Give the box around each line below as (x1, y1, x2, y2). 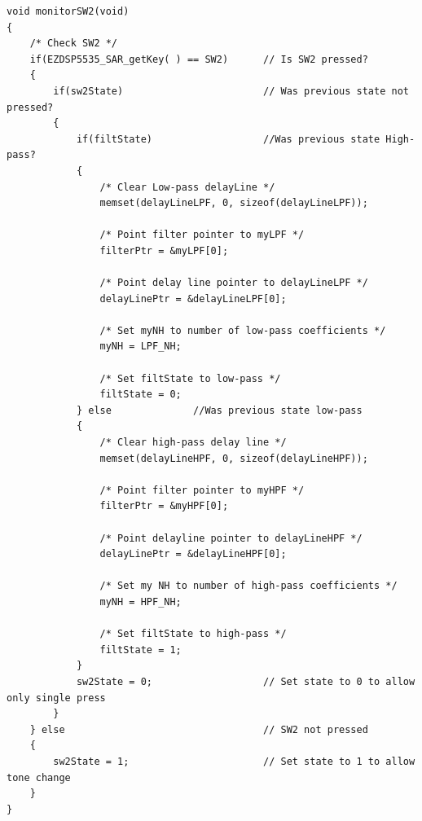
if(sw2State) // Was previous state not (53, 85, 409, 97)
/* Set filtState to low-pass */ (99, 372, 281, 384)
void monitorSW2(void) (7, 6, 130, 17)
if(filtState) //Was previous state (76, 133, 380, 145)
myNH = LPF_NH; (99, 340, 182, 353)
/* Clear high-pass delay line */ (99, 437, 287, 449)
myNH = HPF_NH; (99, 595, 182, 608)
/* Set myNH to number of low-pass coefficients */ (99, 324, 386, 336)
